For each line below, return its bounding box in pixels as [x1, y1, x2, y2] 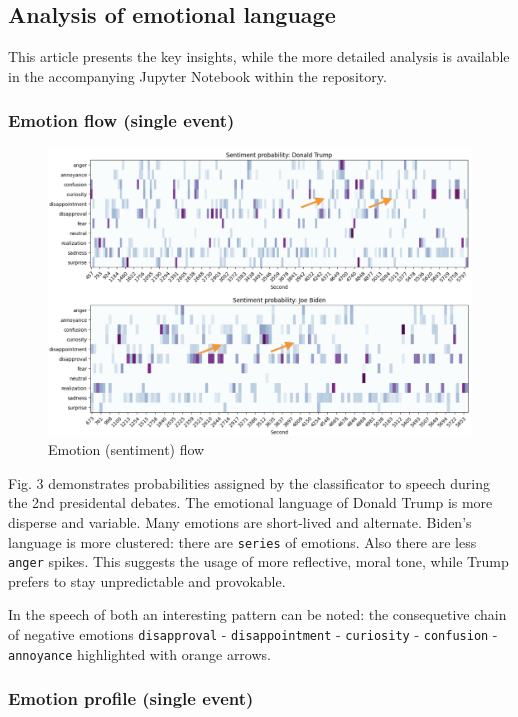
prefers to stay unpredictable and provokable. [8, 570, 286, 591]
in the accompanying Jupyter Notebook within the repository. [8, 65, 387, 86]
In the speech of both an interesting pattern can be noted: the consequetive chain [8, 604, 507, 625]
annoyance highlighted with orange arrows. [8, 643, 271, 664]
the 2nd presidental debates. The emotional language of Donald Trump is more [8, 492, 493, 513]
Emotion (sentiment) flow [48, 439, 205, 460]
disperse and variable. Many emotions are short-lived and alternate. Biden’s [8, 511, 472, 532]
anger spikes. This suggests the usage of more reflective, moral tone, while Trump [8, 551, 509, 572]
